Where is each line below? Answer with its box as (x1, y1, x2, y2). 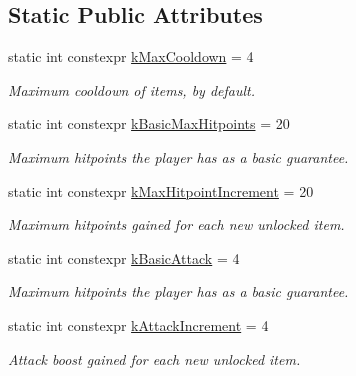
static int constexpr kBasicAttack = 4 (8, 247, 240, 268)
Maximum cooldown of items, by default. (8, 79, 256, 100)
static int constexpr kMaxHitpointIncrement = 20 (8, 180, 314, 201)
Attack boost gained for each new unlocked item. (8, 348, 301, 369)
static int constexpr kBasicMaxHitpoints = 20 (8, 113, 290, 134)
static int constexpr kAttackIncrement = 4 (8, 314, 269, 335)
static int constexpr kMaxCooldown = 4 (8, 46, 254, 67)
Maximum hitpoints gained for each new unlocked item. (8, 214, 345, 235)
